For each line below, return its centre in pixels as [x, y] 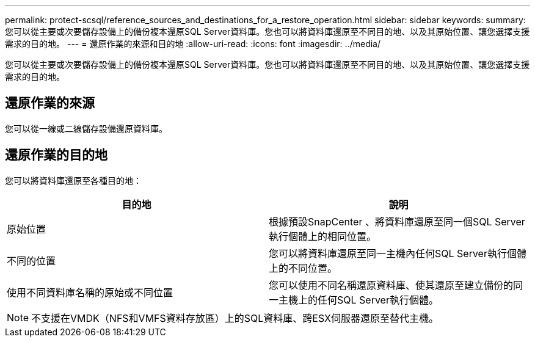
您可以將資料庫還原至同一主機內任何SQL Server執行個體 [398, 253]
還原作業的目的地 [56, 155]
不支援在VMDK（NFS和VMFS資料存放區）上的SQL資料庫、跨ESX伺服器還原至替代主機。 [235, 318]
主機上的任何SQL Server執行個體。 [358, 300]
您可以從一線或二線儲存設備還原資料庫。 [86, 128]
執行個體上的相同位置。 [323, 236]
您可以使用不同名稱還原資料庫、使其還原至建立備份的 [391, 285]
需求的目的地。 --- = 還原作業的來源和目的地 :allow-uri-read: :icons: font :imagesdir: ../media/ [193, 44]
